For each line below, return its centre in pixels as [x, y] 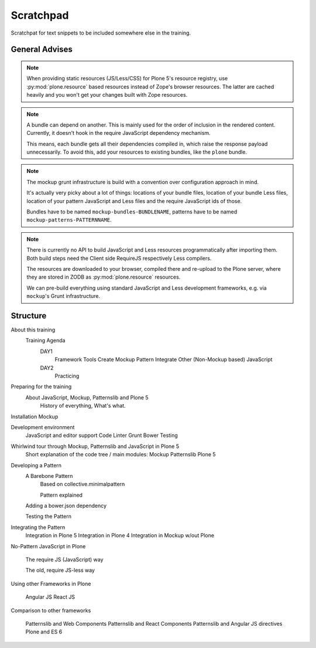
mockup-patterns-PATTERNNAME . [69, 220]
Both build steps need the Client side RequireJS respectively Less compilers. [119, 258]
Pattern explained [61, 495]
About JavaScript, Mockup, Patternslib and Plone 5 [87, 397]
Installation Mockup [35, 416]
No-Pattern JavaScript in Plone [48, 546]
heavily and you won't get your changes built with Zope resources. [107, 95]
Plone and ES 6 [44, 632]
